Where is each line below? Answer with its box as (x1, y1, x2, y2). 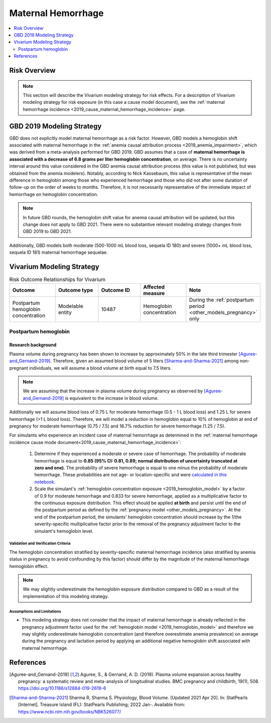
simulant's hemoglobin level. (34, 528, 94, 534)
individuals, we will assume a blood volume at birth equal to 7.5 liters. (29, 365, 172, 371)
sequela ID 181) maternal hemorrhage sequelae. (9, 249, 108, 255)
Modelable (58, 303, 83, 310)
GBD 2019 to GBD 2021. (23, 228, 72, 234)
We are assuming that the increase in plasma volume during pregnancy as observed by (23, 388, 203, 394)
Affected (143, 283, 165, 291)
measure (143, 290, 165, 297)
